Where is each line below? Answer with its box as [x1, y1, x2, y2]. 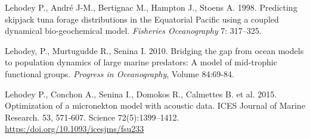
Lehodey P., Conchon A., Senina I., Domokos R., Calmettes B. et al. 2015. [5, 87, 277, 100]
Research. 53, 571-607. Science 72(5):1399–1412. [5, 110, 179, 123]
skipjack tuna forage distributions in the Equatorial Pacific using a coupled [5, 12, 279, 25]
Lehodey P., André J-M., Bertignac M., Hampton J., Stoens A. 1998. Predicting [5, 1, 297, 13]
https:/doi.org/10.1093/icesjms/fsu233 [5, 122, 144, 135]
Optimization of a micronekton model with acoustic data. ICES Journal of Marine [5, 99, 305, 112]
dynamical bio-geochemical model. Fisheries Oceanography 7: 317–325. [5, 24, 262, 37]
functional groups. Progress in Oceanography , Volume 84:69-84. [5, 67, 234, 80]
